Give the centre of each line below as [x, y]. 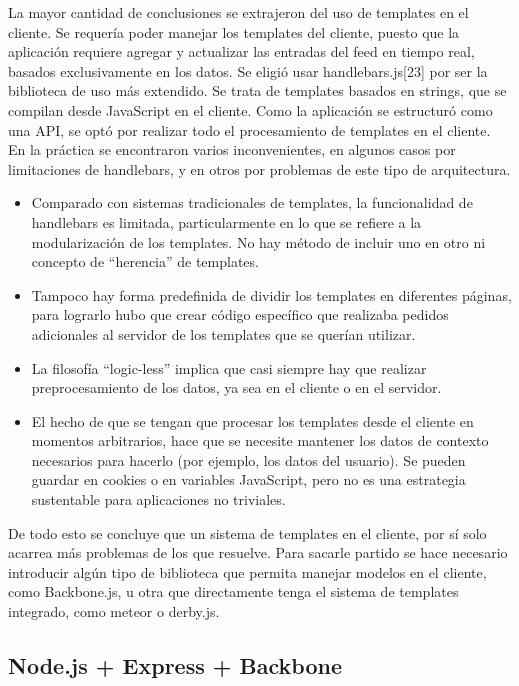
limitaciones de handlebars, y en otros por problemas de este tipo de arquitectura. [259, 168]
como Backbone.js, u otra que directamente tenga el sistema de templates [233, 591]
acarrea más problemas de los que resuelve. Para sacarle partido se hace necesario [258, 552]
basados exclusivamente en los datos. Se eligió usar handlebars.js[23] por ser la [248, 70]
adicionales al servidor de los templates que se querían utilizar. [223, 333]
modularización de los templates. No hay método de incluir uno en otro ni [258, 241]
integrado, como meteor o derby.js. [114, 611]
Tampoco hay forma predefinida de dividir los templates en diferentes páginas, [271, 294]
